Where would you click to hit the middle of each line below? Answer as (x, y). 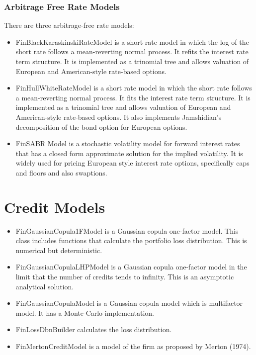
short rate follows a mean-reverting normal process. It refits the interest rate (132, 51)
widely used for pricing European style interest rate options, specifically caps (132, 163)
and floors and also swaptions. (61, 172)
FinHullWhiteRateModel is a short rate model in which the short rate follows (134, 88)
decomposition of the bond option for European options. (101, 127)
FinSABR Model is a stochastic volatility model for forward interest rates (128, 143)
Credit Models (55, 207)
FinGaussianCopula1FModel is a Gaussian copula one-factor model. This (127, 230)
